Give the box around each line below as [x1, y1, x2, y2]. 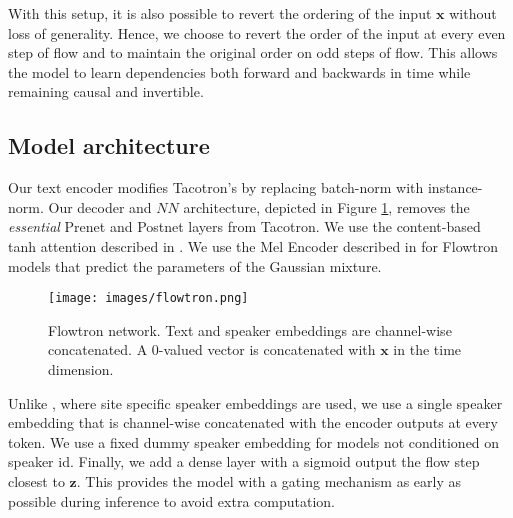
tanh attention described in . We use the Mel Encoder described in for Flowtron [8, 235, 499, 256]
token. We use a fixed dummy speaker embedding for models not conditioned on [8, 431, 500, 452]
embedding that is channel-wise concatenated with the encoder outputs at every [8, 412, 498, 433]
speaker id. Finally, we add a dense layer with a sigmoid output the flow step [8, 451, 480, 472]
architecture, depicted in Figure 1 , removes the [183, 196, 470, 217]
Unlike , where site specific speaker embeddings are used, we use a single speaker [8, 392, 503, 413]
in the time [393, 339, 462, 360]
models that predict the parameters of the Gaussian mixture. [8, 255, 382, 276]
